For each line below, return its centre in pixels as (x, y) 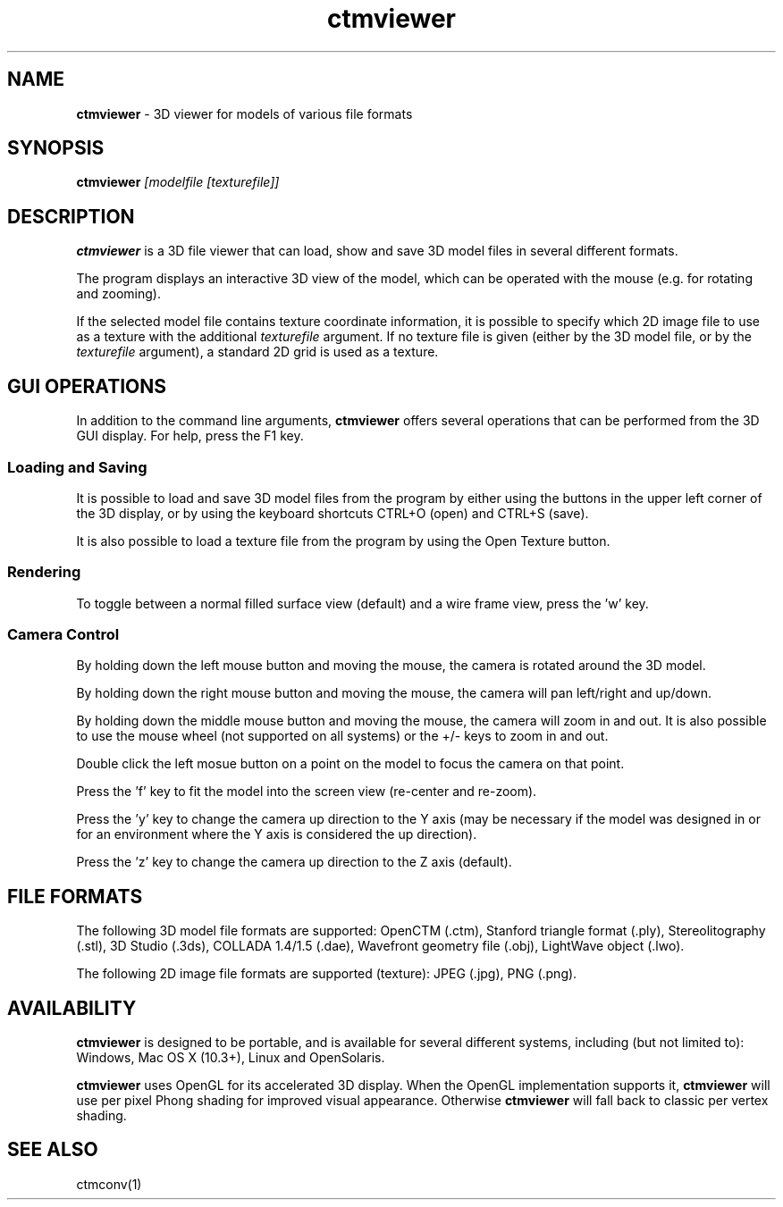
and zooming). (118, 294)
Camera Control (63, 634)
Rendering (44, 572)
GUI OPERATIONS (87, 386)
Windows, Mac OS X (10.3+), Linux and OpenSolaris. (231, 1058)
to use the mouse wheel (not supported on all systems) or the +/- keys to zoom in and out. (342, 736)
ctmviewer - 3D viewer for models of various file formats (244, 113)
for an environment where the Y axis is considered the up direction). (277, 834)
